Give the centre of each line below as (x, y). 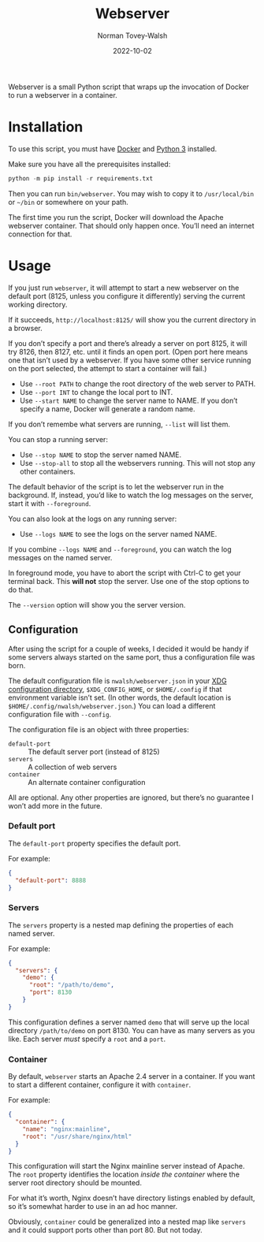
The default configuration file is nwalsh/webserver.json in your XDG (117, 680)
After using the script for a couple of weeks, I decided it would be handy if (129, 649)
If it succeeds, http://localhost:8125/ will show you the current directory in (132, 319)
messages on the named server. (60, 557)
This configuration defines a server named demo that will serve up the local (129, 1022)
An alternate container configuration (87, 782)
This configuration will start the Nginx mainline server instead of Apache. (126, 1166)
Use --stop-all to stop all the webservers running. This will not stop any (138, 463)
